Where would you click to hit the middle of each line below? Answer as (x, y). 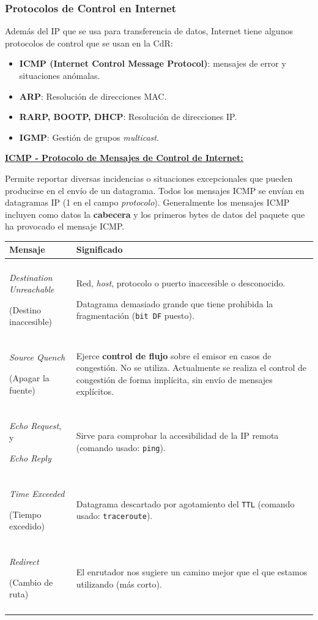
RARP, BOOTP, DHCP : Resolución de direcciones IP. (128, 117)
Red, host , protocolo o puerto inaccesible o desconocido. (181, 283)
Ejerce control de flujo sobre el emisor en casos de (174, 355)
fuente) (22, 390)
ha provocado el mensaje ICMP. (65, 226)
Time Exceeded (37, 493)
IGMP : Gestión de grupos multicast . (89, 137)
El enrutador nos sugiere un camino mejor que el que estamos (192, 572)
